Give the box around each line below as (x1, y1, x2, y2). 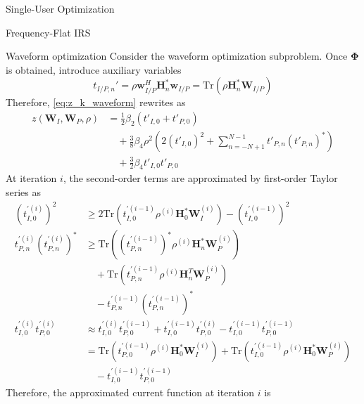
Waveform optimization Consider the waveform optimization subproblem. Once (6, 48, 348, 63)
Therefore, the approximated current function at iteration (6, 385, 254, 400)
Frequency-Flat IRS (6, 25, 91, 39)
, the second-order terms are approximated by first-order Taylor (63, 171, 338, 185)
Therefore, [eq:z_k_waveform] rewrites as (6, 95, 186, 110)
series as (6, 184, 42, 199)
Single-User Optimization (6, 1, 115, 15)
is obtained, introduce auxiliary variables (6, 62, 182, 77)
